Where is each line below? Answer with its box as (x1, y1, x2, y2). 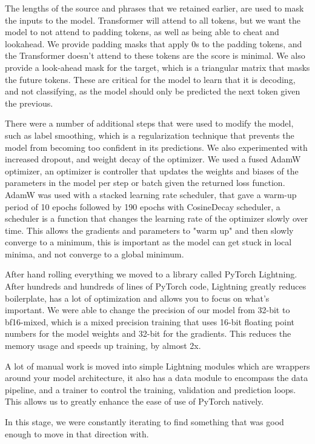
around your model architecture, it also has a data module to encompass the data (5, 371, 308, 384)
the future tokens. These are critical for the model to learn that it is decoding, (5, 73, 296, 85)
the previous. (5, 96, 53, 109)
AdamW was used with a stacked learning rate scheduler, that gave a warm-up (5, 188, 297, 200)
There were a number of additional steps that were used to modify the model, (5, 117, 294, 130)
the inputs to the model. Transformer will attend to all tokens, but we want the (5, 13, 301, 26)
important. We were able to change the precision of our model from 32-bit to (5, 303, 290, 316)
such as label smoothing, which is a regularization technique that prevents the (5, 128, 294, 141)
